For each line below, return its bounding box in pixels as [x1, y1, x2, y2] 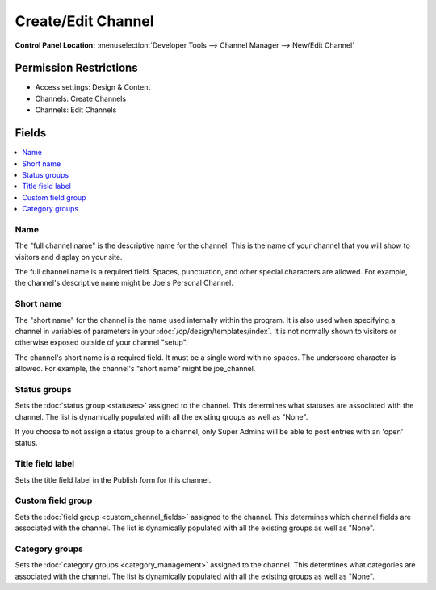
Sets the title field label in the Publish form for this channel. [15, 475, 212, 484]
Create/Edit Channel [15, 12, 154, 30]
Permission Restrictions [15, 61, 138, 75]
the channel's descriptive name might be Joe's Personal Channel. [15, 278, 233, 288]
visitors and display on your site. [15, 252, 123, 262]
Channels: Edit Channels [35, 105, 117, 115]
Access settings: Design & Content [35, 82, 151, 92]
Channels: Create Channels [35, 94, 127, 103]
